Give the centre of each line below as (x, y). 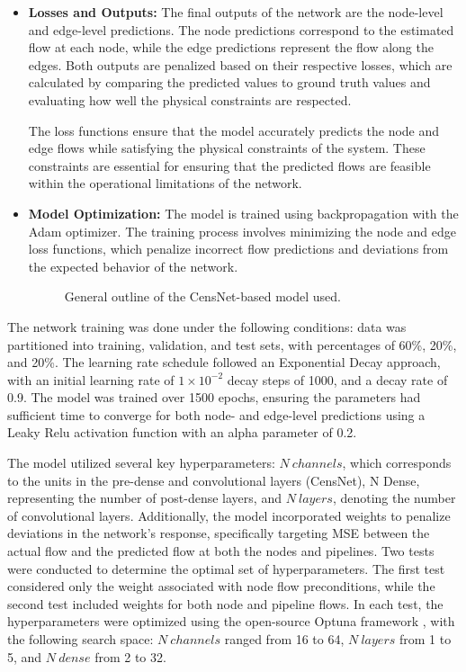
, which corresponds (397, 463)
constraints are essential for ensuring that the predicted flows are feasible (229, 165)
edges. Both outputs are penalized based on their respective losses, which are (240, 64)
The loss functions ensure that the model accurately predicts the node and (234, 130)
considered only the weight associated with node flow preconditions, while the (221, 586)
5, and (25, 656)
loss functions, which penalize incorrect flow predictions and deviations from (238, 249)
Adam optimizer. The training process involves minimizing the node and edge (242, 231)
